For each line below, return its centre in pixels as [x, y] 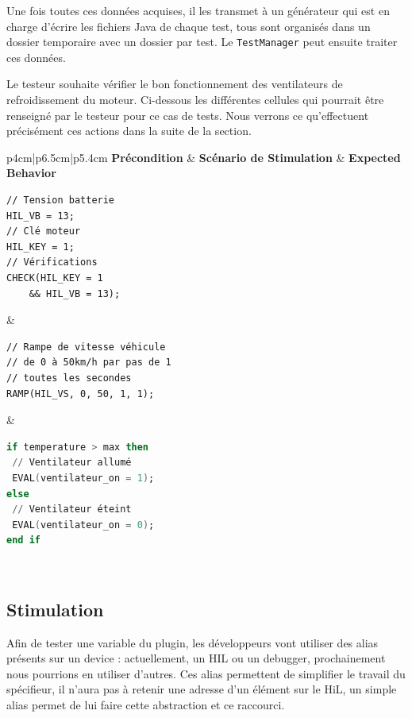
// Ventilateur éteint [72, 510]
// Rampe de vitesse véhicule [86, 347]
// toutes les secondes [69, 378]
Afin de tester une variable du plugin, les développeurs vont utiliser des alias [193, 642]
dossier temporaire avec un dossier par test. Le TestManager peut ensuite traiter [202, 42]
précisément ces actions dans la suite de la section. [129, 131]
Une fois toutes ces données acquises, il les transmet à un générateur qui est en [198, 10]
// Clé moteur [44, 232]
